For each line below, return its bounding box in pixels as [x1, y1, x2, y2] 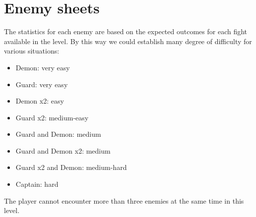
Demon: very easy [15, 62, 70, 72]
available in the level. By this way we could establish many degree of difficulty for [4, 36, 252, 46]
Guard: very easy [15, 79, 68, 89]
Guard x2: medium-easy [15, 112, 89, 122]
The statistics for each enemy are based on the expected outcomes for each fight [4, 26, 248, 37]
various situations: [4, 46, 60, 56]
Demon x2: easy [15, 96, 64, 106]
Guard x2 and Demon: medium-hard [15, 162, 127, 172]
